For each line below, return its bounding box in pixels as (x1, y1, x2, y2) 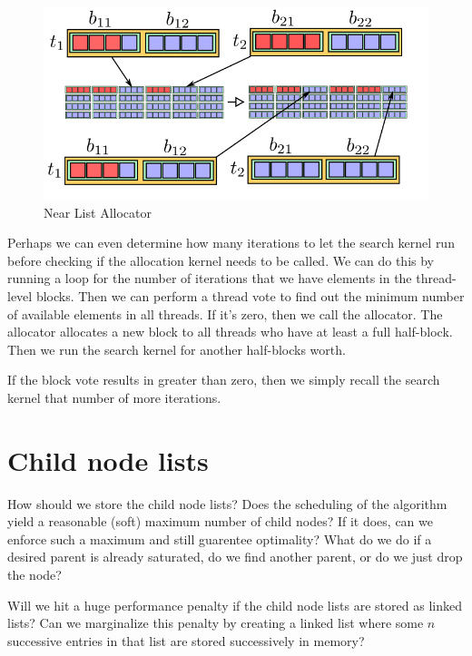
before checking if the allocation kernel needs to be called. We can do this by (7, 250, 434, 269)
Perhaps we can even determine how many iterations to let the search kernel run (7, 233, 455, 252)
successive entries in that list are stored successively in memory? (7, 631, 365, 650)
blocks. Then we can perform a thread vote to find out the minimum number (35, 286, 465, 305)
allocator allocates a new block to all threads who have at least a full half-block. (7, 322, 453, 341)
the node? (7, 565, 62, 584)
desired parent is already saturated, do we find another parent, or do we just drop (7, 547, 463, 566)
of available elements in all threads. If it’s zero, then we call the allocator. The (7, 304, 443, 323)
